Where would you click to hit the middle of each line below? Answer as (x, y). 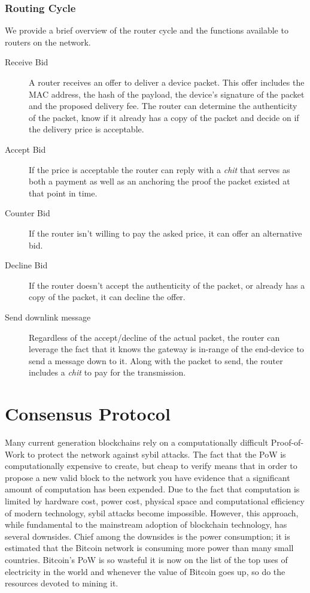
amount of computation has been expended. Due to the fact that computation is (152, 489)
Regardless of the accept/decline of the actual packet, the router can (154, 337)
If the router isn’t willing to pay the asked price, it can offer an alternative (165, 233)
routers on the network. (48, 42)
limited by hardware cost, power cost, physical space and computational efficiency (155, 500)
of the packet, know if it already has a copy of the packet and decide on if (164, 117)
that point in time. (63, 193)
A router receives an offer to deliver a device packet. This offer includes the (167, 82)
